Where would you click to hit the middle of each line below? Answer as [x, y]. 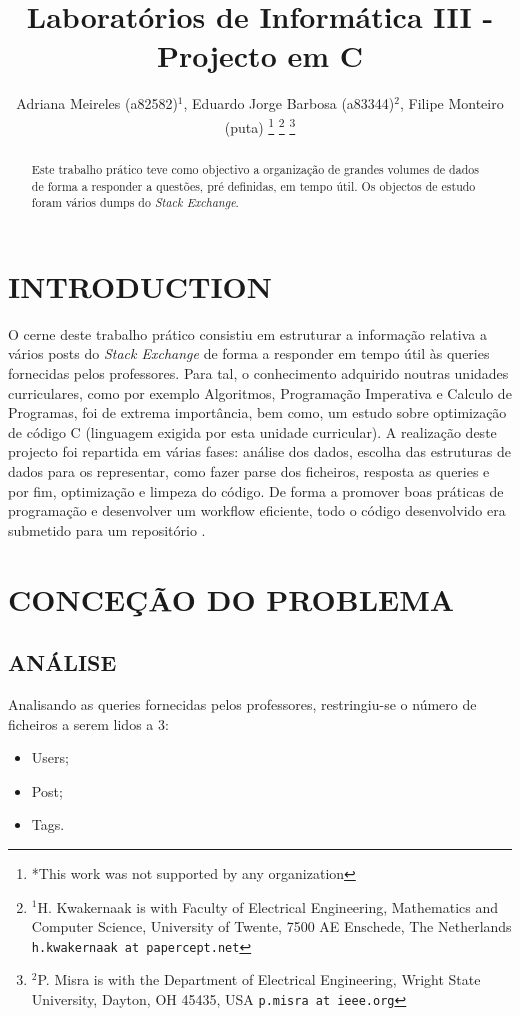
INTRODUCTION [140, 285]
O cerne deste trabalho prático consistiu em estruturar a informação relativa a [247, 333]
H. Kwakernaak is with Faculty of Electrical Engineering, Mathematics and [268, 906]
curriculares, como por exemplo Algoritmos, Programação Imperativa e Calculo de [260, 392]
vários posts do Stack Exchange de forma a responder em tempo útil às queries [249, 353]
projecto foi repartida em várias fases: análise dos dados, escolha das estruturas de [260, 451]
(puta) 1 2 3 [260, 125]
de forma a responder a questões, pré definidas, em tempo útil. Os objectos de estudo [253, 185]
